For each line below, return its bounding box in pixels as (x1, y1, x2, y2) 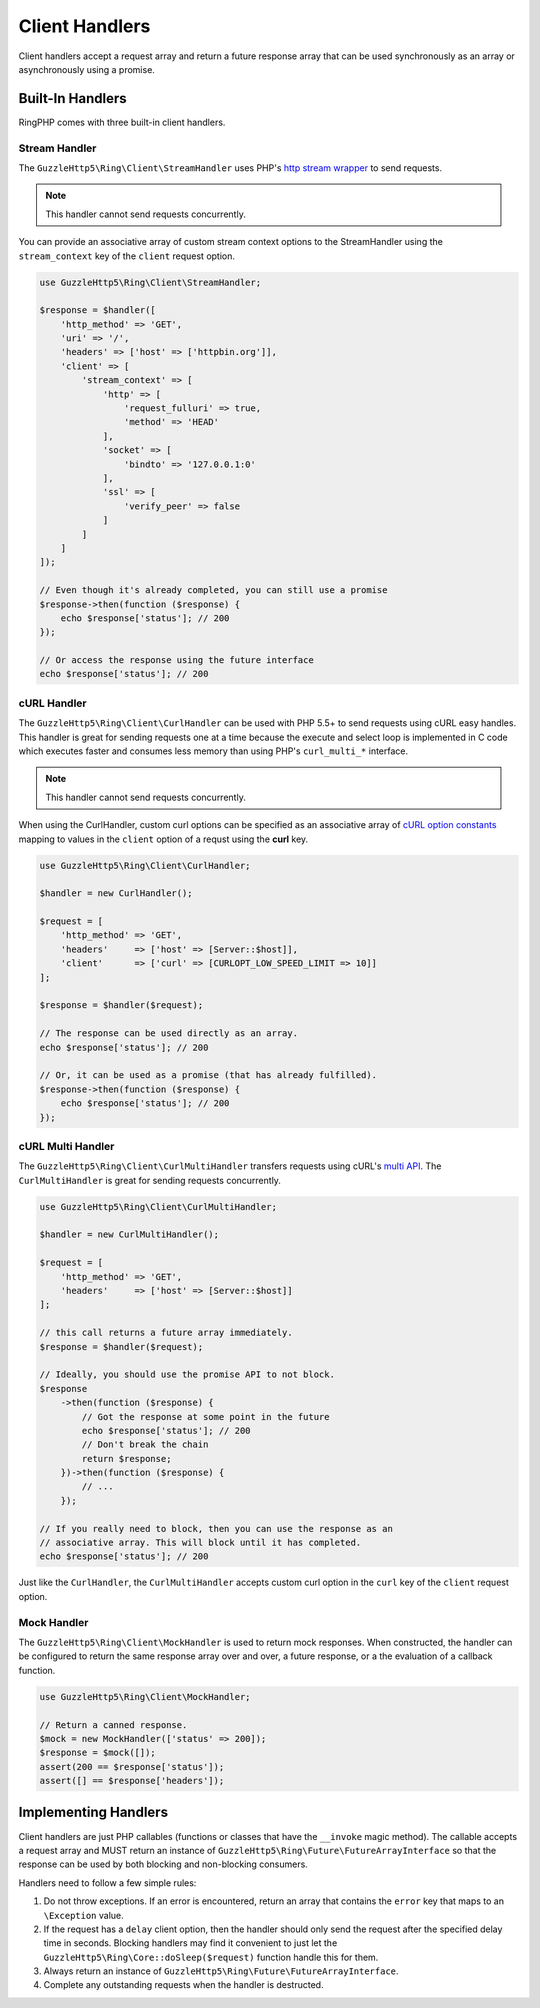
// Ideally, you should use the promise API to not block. (39, 1369, 335, 1380)
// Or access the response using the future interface (39, 655, 314, 666)
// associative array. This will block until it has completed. (39, 1537, 362, 1549)
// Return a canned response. (39, 1719, 188, 1730)
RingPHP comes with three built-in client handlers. (18, 116, 226, 128)
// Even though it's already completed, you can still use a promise (39, 585, 388, 596)
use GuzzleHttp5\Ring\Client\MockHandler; (39, 1691, 251, 1702)
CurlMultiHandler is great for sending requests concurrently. (18, 1174, 282, 1186)
